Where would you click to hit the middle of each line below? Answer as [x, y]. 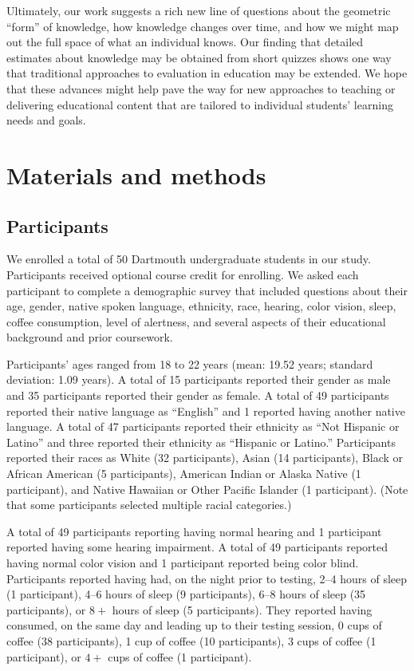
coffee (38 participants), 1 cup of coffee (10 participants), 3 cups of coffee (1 [191, 640]
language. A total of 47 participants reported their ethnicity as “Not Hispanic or [203, 426]
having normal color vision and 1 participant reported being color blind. [183, 563]
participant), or [44, 656]
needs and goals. [46, 120]
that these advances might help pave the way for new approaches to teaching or [201, 88]
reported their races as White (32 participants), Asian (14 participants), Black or [205, 458]
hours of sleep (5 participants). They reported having [242, 609]
